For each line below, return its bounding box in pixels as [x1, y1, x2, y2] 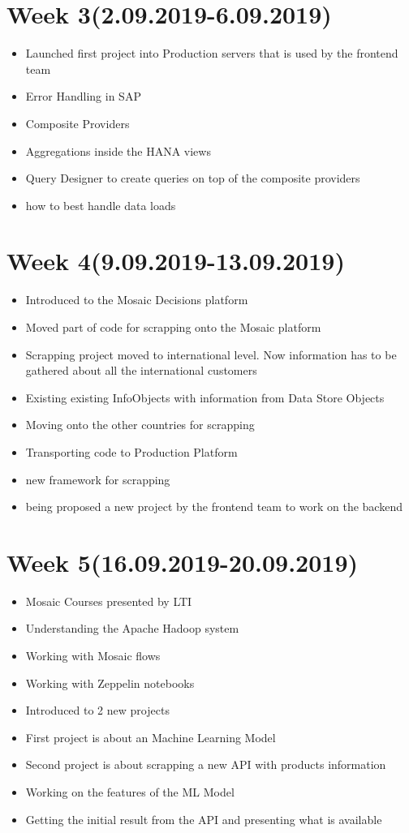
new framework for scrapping [25, 470, 170, 487]
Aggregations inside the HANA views [25, 142, 211, 159]
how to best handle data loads [25, 196, 176, 213]
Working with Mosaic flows [25, 647, 161, 664]
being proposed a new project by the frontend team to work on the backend [25, 498, 403, 515]
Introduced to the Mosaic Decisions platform [25, 291, 248, 308]
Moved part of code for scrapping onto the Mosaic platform [25, 319, 321, 335]
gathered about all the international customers [25, 362, 257, 379]
